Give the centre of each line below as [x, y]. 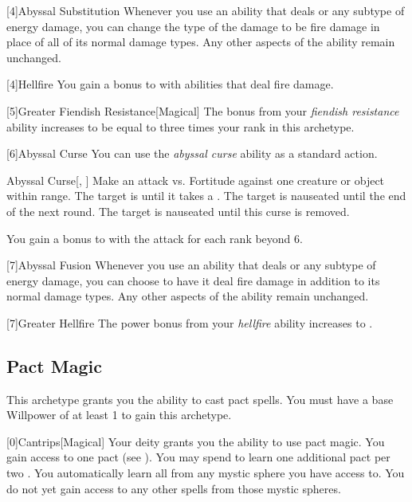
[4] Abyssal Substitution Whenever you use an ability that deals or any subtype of [206, 10]
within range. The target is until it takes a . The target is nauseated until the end [206, 196]
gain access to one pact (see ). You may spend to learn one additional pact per [198, 457]
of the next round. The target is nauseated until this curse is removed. [178, 211]
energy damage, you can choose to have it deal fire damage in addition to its [193, 280]
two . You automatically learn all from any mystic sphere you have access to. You [206, 473]
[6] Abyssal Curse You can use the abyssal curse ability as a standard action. [192, 153]
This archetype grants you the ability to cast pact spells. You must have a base [200, 399]
